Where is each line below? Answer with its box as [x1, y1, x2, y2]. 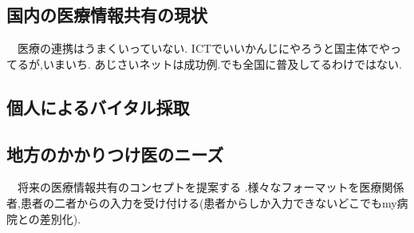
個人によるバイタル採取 [6, 94, 190, 119]
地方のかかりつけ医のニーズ [6, 141, 224, 166]
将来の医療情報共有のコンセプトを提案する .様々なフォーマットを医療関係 [17, 179, 404, 195]
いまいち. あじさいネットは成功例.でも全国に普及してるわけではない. [42, 55, 402, 72]
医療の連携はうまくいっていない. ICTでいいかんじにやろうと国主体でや [17, 40, 391, 57]
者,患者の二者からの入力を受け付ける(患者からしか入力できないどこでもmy [6, 194, 397, 211]
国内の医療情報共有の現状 [6, 2, 207, 27]
